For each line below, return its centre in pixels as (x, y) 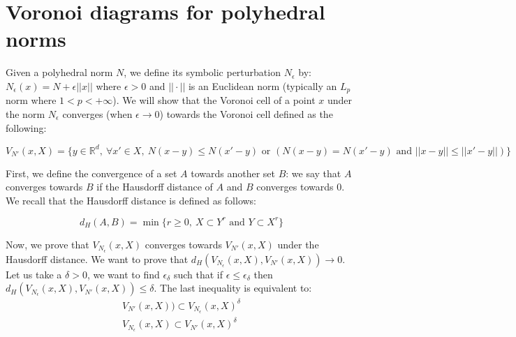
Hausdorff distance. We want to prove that (97, 259)
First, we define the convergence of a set (91, 173)
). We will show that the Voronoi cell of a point (214, 100)
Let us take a (34, 274)
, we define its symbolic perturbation (202, 72)
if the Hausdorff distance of (155, 187)
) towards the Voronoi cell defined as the (246, 113)
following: (26, 127)
